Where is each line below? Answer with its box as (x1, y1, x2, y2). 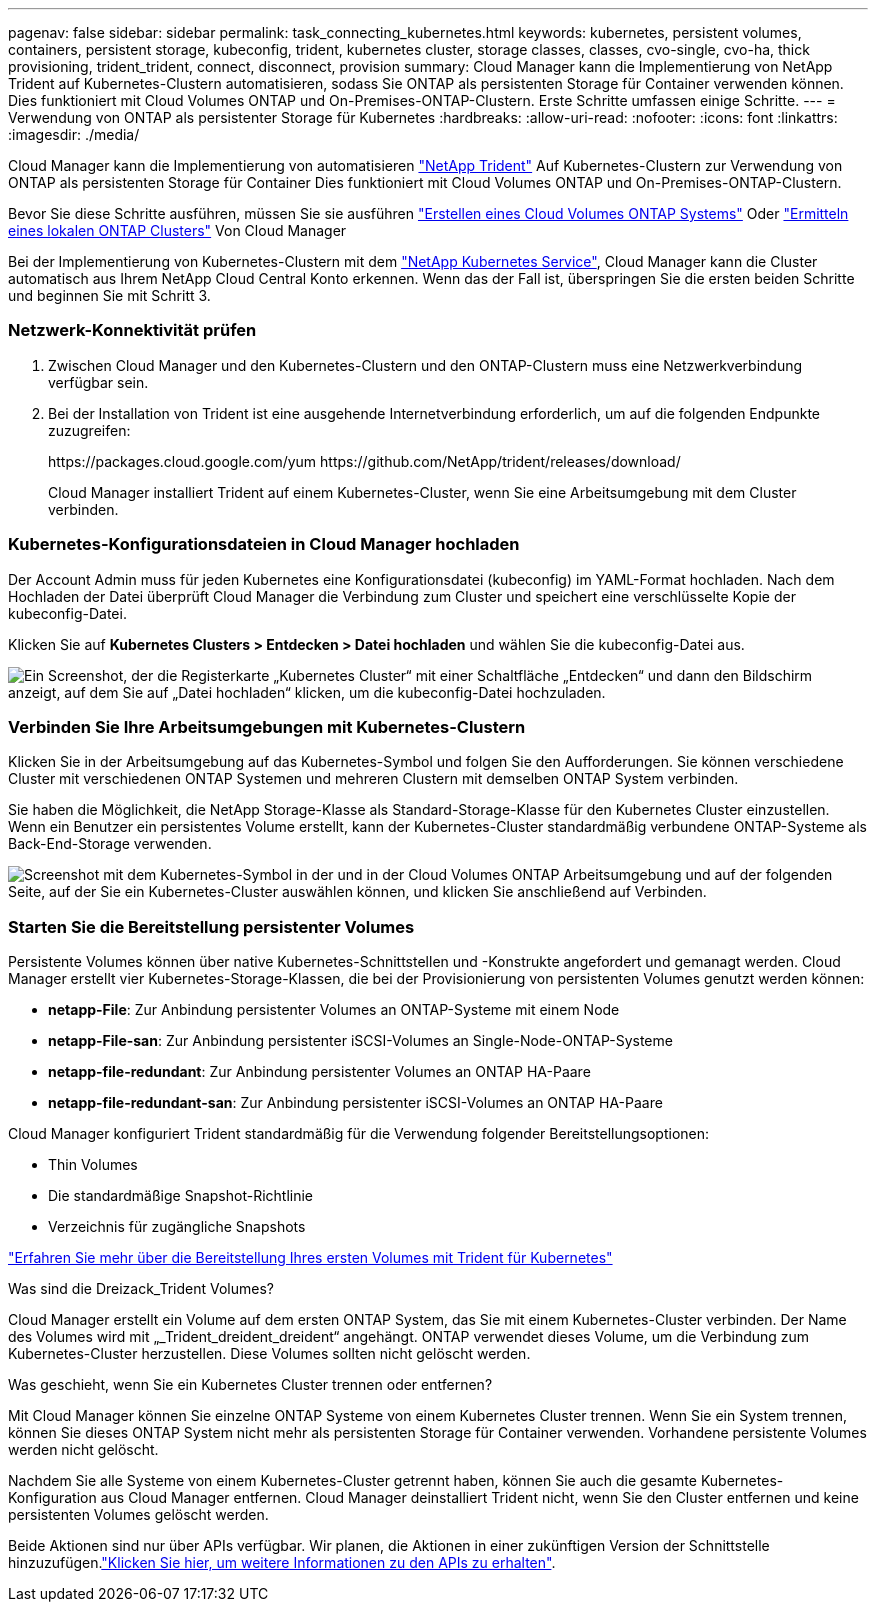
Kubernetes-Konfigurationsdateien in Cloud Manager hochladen (8, 534, 520, 555)
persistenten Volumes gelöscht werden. (8, 1506, 269, 1523)
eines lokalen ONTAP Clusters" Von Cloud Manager (8, 222, 347, 239)
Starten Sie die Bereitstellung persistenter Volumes (8, 916, 415, 937)
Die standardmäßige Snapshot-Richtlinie (48, 1187, 313, 1204)
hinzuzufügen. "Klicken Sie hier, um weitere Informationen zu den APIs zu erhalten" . (8, 1554, 556, 1571)
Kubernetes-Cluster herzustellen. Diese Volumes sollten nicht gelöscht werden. (8, 1345, 531, 1362)
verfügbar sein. (48, 373, 149, 391)
